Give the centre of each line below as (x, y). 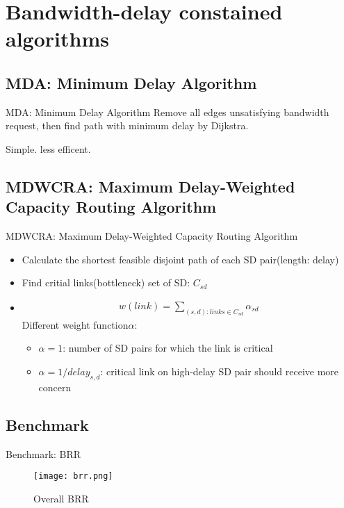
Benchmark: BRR (43, 453)
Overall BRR (61, 498)
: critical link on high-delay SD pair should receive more (220, 371)
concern (55, 387)
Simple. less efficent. (48, 148)
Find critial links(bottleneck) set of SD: (106, 282)
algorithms (57, 39)
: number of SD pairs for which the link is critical (168, 348)
